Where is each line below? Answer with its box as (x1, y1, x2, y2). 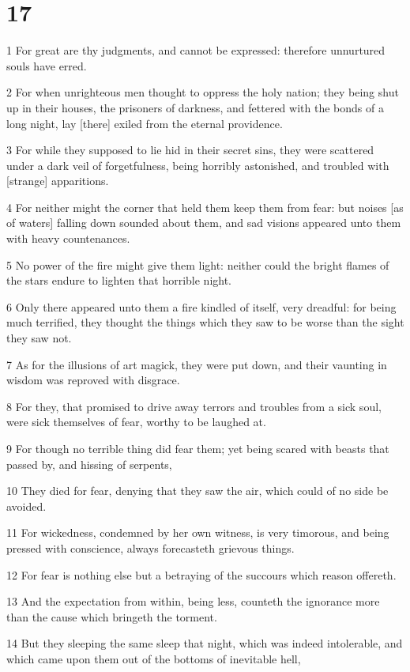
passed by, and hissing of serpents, (6, 455, 172, 472)
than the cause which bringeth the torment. (6, 608, 217, 625)
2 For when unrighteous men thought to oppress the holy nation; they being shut (6, 84, 399, 100)
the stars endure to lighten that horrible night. (6, 272, 232, 289)
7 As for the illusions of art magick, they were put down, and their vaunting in (6, 356, 387, 372)
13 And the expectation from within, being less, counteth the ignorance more (6, 593, 380, 610)
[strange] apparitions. (6, 172, 109, 189)
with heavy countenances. (6, 230, 130, 247)
